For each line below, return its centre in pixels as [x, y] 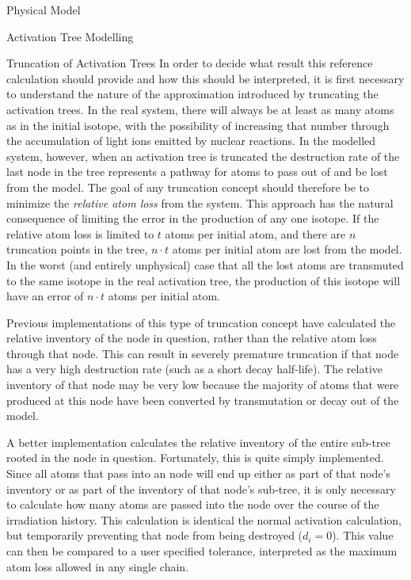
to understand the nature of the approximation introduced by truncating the [192, 94]
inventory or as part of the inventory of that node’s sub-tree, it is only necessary [201, 488]
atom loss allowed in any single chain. [98, 566]
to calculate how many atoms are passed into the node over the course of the [193, 504]
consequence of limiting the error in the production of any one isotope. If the [193, 218]
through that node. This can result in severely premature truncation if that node [203, 353]
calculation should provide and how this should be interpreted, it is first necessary [205, 78]
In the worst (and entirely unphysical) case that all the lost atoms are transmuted [205, 264]
